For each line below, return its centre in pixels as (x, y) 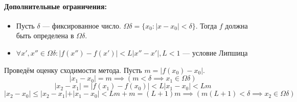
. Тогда (206, 25)
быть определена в (45, 35)
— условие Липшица (215, 52)
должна (236, 25)
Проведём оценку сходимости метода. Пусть (73, 70)
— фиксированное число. (82, 25)
